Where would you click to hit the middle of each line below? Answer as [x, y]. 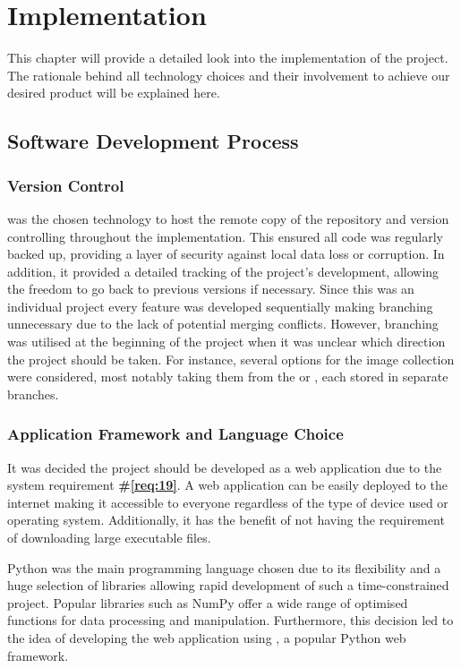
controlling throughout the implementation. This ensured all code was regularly [225, 236]
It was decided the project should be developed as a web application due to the [225, 467]
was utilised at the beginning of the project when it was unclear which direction [226, 342]
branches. [33, 394]
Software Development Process [153, 141]
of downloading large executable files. [109, 538]
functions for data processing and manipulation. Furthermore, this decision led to [230, 620]
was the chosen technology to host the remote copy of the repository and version [228, 218]
